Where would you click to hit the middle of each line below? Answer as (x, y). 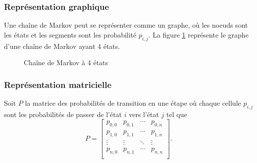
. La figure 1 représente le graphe (198, 34)
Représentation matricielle (58, 84)
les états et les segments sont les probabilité (70, 34)
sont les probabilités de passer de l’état (63, 114)
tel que (177, 114)
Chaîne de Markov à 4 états (66, 62)
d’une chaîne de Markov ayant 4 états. (62, 46)
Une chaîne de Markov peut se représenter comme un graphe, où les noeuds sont (126, 25)
